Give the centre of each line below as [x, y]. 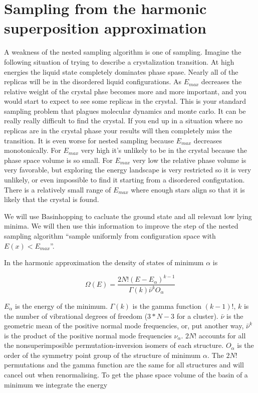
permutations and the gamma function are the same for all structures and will [124, 365]
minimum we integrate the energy [56, 384]
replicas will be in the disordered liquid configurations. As [93, 81]
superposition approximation [105, 28]
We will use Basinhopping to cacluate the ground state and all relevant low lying [128, 216]
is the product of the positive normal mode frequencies [88, 335]
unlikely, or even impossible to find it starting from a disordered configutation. [124, 180]
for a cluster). [197, 316]
